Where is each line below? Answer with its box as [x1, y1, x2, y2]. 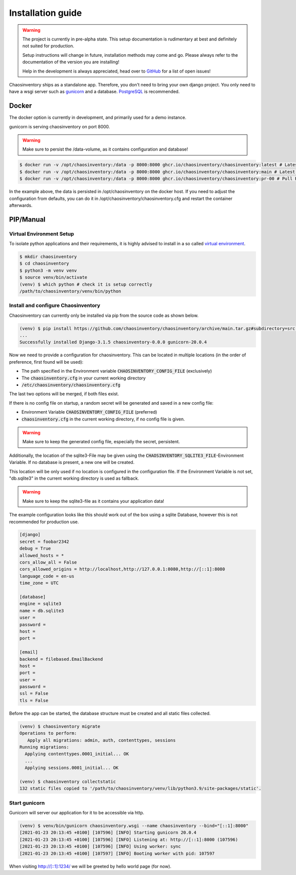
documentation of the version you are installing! [22, 59, 119, 65]
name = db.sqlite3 [19, 608, 64, 613]
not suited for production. [22, 43, 74, 49]
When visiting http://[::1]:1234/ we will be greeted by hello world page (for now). [9, 863, 172, 869]
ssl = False [19, 691, 49, 696]
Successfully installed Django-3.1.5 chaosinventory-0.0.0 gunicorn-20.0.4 [19, 340, 207, 345]
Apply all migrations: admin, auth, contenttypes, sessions [27, 737, 176, 743]
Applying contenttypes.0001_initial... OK [25, 751, 129, 757]
